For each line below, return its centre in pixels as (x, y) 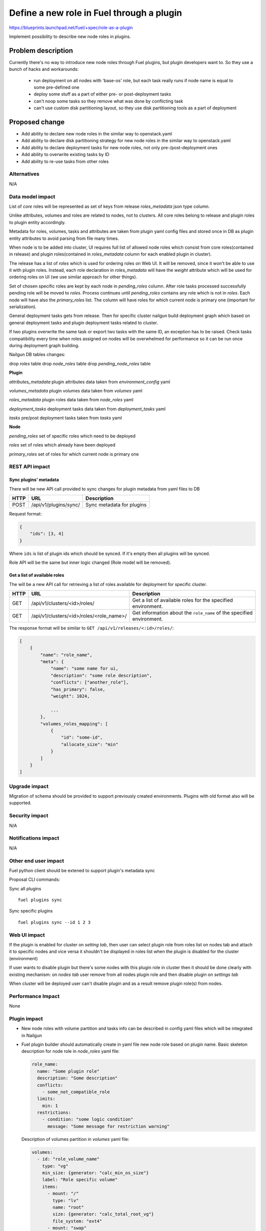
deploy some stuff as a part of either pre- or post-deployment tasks (102, 94)
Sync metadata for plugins (116, 505)
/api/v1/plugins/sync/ (56, 505)
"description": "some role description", (101, 675)
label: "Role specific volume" (80, 1180)
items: (50, 1186)
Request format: (25, 514)
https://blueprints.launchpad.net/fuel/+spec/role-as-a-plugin (71, 28)
